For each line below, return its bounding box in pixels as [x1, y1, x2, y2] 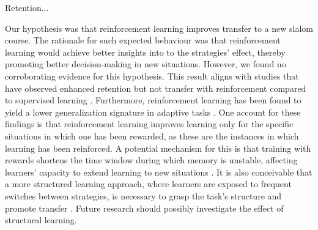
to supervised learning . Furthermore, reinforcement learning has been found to [5, 94, 301, 106]
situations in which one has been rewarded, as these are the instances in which [5, 129, 299, 142]
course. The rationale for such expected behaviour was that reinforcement [5, 34, 281, 46]
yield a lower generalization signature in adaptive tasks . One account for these [5, 105, 301, 118]
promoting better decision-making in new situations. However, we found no [5, 57, 286, 70]
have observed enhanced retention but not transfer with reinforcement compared [5, 81, 306, 94]
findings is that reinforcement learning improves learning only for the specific [5, 117, 294, 130]
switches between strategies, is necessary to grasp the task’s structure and [5, 189, 282, 202]
